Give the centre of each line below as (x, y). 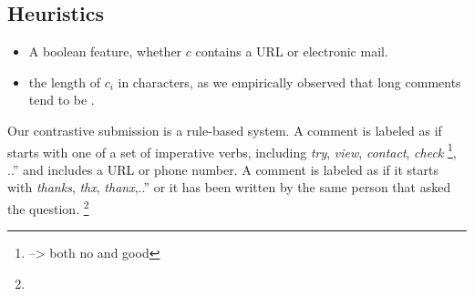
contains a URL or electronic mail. (292, 51)
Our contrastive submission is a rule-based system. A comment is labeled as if (225, 130)
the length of (64, 82)
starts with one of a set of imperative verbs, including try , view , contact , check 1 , (232, 150)
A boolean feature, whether (105, 51)
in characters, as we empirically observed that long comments (289, 82)
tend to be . (62, 100)
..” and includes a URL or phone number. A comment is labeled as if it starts (223, 169)
